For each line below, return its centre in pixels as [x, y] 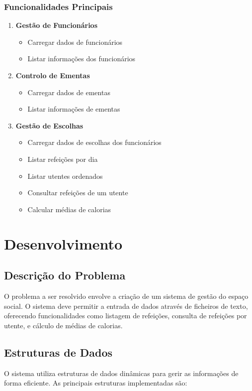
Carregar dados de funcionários [75, 42]
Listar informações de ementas [74, 109]
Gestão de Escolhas [49, 125]
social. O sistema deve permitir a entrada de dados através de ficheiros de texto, [126, 306]
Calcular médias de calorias [69, 209]
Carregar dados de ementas [69, 92]
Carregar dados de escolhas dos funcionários [94, 142]
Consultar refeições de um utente [78, 193]
